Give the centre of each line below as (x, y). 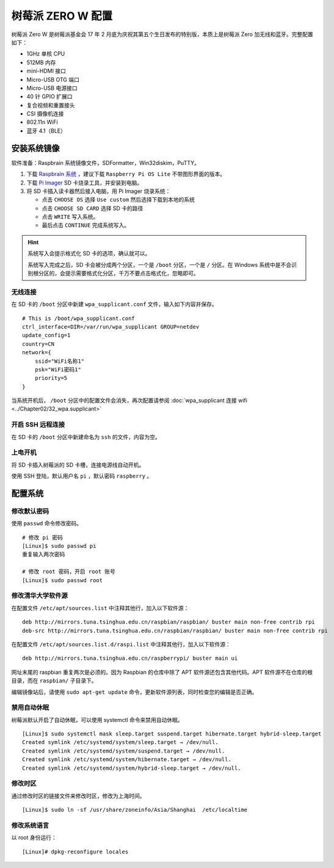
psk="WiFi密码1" (58, 369)
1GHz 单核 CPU (46, 54)
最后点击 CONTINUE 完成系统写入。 (86, 225)
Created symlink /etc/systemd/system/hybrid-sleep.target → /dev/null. (132, 768)
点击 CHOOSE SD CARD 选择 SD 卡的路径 (93, 208)
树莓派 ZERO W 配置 (62, 16)
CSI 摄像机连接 (45, 114)
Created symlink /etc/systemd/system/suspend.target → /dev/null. (124, 751)
